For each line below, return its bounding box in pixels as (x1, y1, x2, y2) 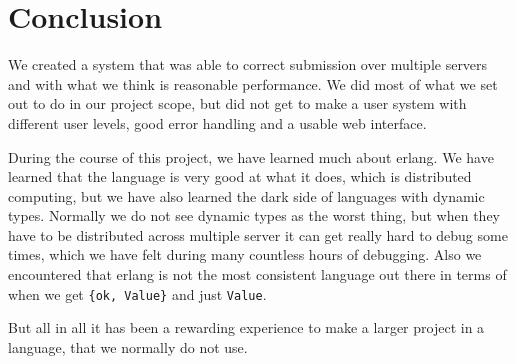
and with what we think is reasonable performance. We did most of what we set (8, 73, 498, 94)
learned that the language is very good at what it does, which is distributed (8, 166, 472, 187)
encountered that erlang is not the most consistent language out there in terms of (8, 264, 507, 285)
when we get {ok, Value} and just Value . (8, 283, 267, 304)
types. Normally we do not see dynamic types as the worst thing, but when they (8, 205, 500, 226)
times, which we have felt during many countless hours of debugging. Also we (8, 244, 482, 265)
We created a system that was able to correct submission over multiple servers (8, 54, 488, 75)
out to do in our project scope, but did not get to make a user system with (8, 93, 467, 114)
